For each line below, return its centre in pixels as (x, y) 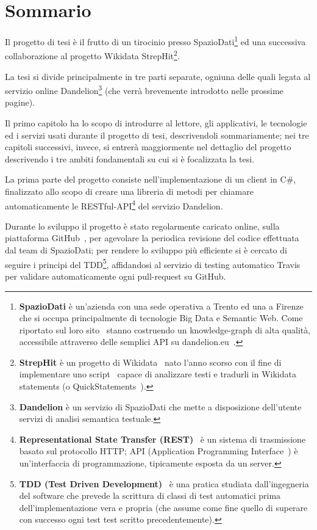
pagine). (20, 102)
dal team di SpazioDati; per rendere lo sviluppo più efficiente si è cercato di (146, 250)
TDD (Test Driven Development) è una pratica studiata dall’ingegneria (164, 483)
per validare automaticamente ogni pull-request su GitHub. (116, 276)
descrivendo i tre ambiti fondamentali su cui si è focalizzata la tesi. (130, 158)
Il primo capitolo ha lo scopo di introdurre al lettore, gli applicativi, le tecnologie (156, 123)
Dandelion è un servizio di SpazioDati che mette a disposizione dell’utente (160, 406)
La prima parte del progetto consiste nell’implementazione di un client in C (146, 179)
